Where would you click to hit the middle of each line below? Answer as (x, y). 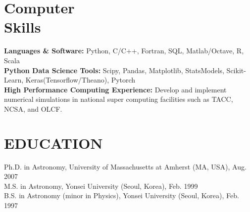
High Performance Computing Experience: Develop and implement (115, 89)
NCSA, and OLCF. (33, 108)
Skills (23, 27)
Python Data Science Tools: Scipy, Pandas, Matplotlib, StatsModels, (114, 70)
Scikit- (236, 70)
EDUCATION (53, 143)
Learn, (14, 80)
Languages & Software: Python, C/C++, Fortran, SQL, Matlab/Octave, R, (124, 51)
